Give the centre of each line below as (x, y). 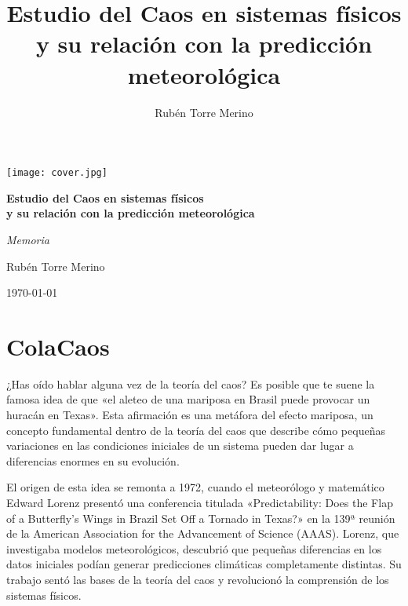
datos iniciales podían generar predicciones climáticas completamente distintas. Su (204, 564)
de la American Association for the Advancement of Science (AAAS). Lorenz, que (203, 533)
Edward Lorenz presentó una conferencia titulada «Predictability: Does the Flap (200, 502)
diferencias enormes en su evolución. (93, 460)
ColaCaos (58, 346)
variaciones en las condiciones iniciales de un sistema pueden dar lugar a (180, 445)
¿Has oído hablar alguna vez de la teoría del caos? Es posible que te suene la (191, 383)
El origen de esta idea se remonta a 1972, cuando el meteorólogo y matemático (195, 487)
